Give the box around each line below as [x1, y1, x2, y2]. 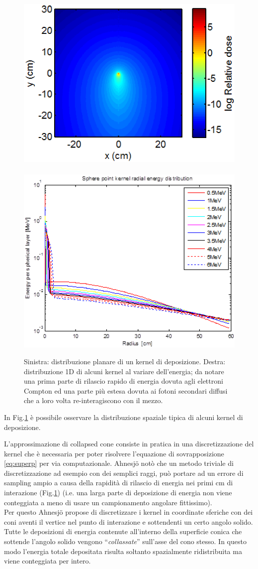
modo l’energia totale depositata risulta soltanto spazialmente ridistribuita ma [4, 546, 242, 556]
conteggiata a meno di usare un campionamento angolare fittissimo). [4, 497, 212, 507]
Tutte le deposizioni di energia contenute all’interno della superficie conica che [4, 526, 242, 537]
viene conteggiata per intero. [4, 556, 91, 566]
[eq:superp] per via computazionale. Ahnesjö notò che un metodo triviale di [4, 458, 234, 468]
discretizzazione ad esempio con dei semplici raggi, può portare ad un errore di [4, 467, 244, 478]
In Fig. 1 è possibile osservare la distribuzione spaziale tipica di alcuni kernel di [4, 412, 243, 422]
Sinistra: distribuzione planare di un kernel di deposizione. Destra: [24, 356, 226, 366]
